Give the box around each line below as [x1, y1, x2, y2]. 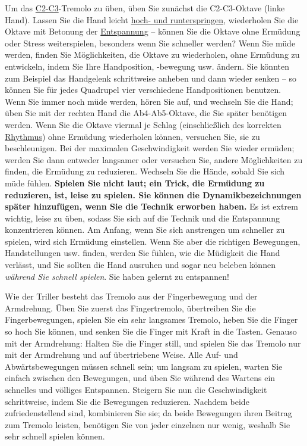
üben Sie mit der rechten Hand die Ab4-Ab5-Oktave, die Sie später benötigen [5, 107, 287, 119]
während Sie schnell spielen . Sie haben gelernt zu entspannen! [5, 270, 229, 282]
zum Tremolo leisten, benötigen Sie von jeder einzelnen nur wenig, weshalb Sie [5, 418, 290, 431]
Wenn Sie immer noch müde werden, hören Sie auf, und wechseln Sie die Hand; [5, 95, 293, 107]
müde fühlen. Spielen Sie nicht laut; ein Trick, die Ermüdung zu [5, 176, 265, 189]
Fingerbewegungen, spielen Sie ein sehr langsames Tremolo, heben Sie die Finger [5, 313, 298, 326]
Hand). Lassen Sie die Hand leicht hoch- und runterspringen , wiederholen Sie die [5, 13, 299, 26]
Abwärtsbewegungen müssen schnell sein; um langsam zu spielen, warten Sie [5, 360, 283, 372]
